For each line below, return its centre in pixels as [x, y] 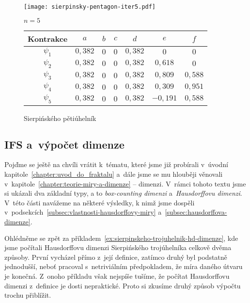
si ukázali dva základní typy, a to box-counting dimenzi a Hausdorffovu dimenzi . [123, 193]
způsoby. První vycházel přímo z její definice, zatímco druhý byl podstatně [116, 257]
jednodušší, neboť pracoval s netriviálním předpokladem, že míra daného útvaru [124, 266]
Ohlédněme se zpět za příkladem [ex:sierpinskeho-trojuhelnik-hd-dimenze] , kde [121, 238]
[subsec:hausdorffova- [196, 212]
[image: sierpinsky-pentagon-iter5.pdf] [90, 7]
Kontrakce [48, 38]
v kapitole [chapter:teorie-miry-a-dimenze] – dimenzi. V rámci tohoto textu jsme [125, 183]
